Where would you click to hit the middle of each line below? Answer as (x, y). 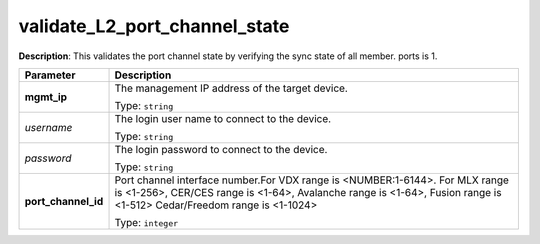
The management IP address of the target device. (231, 88)
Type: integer (146, 222)
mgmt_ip (46, 97)
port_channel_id (64, 201)
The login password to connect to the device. (221, 149)
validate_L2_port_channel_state (154, 26)
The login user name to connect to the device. (223, 118)
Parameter (50, 75)
